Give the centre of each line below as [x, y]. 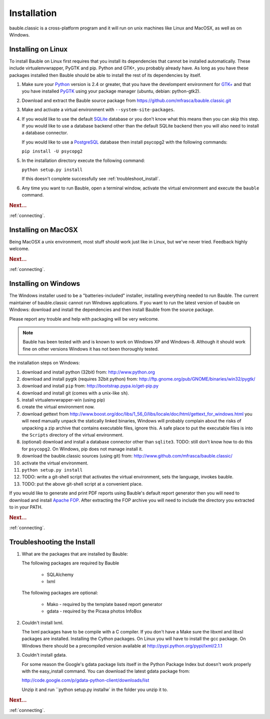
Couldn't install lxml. [42, 622]
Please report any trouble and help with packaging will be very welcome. [84, 319]
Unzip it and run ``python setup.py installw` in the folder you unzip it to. [95, 689]
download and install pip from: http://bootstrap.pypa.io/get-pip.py [90, 386]
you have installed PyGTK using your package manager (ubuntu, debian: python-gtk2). [111, 91]
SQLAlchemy [60, 574]
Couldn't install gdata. [44, 655]
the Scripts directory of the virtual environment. [72, 435]
